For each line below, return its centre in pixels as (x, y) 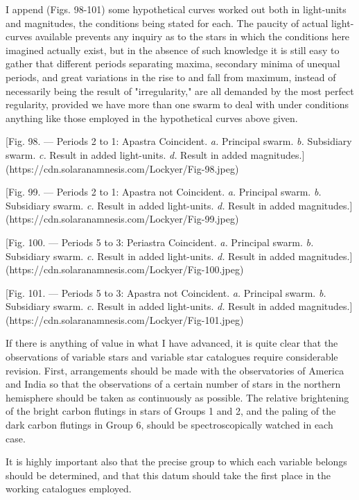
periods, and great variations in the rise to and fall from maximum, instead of (171, 77)
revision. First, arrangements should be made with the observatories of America (175, 370)
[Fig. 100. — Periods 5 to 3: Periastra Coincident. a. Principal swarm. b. (160, 242)
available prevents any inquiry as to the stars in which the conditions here (192, 36)
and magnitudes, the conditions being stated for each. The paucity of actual (167, 23)
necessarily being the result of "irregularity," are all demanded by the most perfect (180, 90)
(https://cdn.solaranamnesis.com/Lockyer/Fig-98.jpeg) (122, 168)
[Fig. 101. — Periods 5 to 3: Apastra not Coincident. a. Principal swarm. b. (166, 292)
